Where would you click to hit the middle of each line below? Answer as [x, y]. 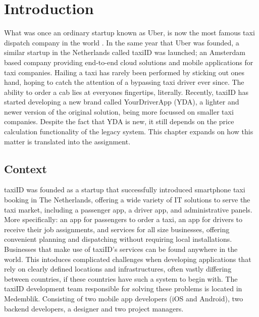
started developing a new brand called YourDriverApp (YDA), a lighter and [122, 102]
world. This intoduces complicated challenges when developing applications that [128, 259]
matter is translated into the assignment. [67, 141]
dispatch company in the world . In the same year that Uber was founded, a [122, 42]
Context [25, 168]
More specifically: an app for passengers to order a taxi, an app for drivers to [123, 219]
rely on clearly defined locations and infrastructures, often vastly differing [118, 269]
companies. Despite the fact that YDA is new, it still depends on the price [119, 121]
